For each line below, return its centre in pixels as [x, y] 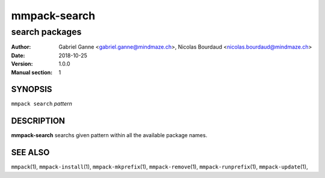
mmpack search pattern [42, 104]
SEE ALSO [30, 152]
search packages [46, 32]
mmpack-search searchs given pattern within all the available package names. [109, 135]
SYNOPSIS [32, 89]
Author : [21, 47]
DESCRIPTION [38, 121]
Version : [22, 64]
